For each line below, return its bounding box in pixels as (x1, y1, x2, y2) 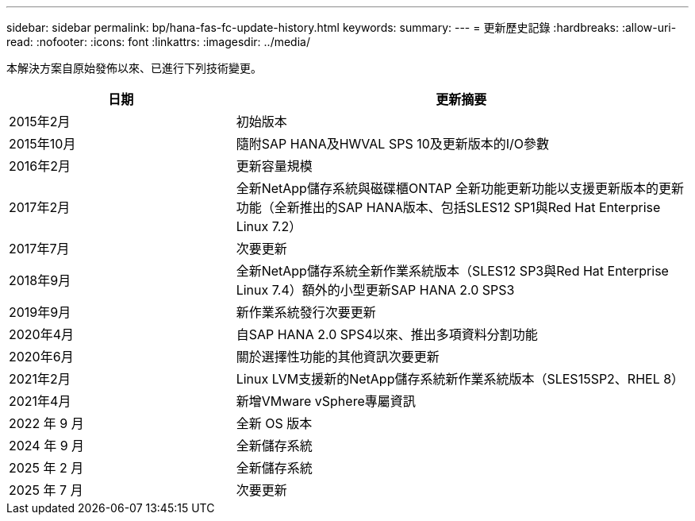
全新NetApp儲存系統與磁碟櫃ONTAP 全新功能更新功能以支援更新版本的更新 (236, 180, 684, 196)
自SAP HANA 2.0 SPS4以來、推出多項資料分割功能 (236, 326, 538, 342)
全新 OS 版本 (236, 415, 313, 431)
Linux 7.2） (236, 218, 302, 234)
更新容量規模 (236, 158, 313, 174)
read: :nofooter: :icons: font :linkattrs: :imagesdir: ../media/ (6, 35, 310, 48)
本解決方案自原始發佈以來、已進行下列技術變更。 (6, 61, 262, 75)
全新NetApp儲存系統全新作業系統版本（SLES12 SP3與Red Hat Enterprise (236, 263, 669, 279)
